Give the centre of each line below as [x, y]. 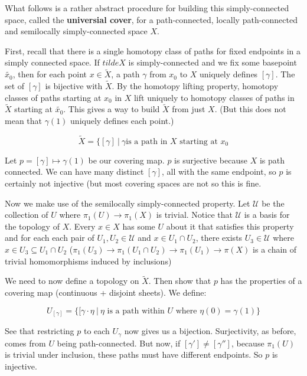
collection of [27, 215]
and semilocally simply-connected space [76, 31]
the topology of [32, 226]
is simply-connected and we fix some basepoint [213, 62]
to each [97, 331]
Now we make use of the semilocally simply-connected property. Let [128, 203]
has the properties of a [261, 281]
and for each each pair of [50, 238]
